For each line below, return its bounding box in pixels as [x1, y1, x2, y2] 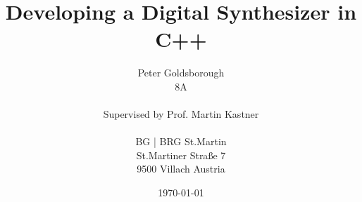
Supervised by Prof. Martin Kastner [103, 107, 259, 121]
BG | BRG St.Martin [135, 134, 227, 149]
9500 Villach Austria [137, 161, 225, 176]
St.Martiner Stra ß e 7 [136, 147, 226, 162]
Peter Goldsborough [137, 65, 225, 80]
